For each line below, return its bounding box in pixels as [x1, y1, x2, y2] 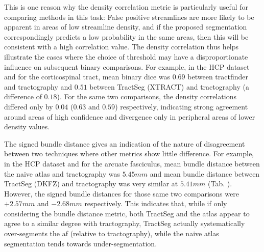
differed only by [4, 101, 53, 111]
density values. [4, 121, 50, 132]
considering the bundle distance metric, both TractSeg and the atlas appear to [4, 208, 250, 218]
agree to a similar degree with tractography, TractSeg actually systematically [4, 218, 245, 229]
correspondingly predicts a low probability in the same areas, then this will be [4, 31, 249, 42]
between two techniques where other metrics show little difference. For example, [4, 148, 254, 159]
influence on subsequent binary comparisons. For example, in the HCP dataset [4, 61, 250, 72]
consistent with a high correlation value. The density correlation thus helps [4, 41, 239, 52]
